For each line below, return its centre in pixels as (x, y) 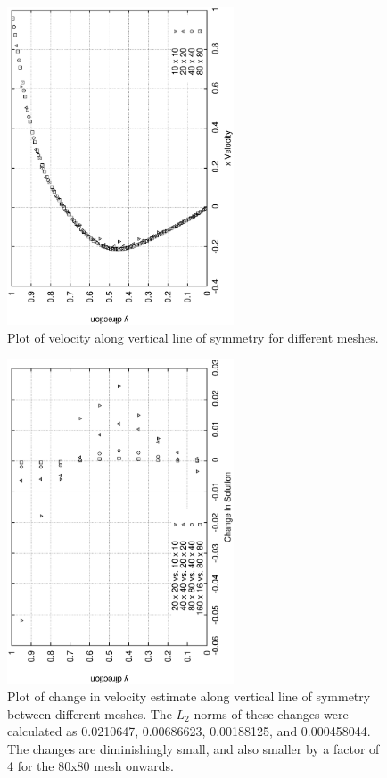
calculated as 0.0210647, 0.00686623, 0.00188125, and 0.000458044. (189, 731)
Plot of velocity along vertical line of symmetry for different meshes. (193, 337)
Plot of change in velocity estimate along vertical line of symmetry (189, 696)
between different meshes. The (90, 713)
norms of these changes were (271, 713)
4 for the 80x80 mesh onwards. (91, 766)
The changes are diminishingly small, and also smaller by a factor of (193, 748)
